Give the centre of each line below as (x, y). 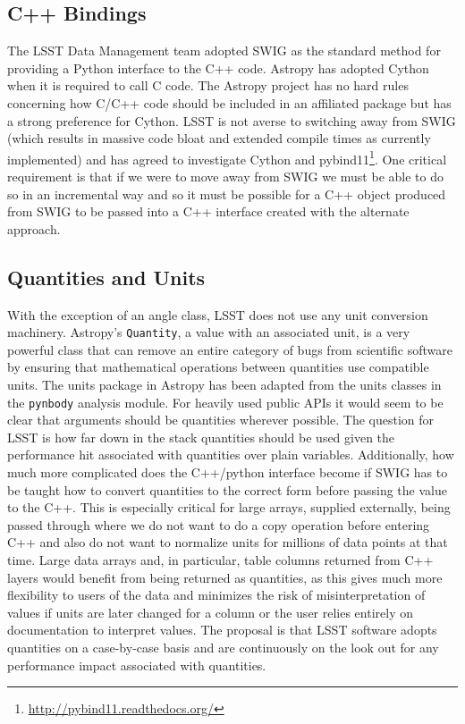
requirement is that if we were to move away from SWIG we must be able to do (225, 177)
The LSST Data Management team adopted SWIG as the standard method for (224, 51)
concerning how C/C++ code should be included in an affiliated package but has (229, 102)
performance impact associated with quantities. (137, 665)
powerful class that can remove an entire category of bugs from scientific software (230, 349)
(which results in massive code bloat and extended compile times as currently (219, 138)
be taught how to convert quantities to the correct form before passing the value (227, 489)
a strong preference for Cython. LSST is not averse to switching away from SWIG (232, 120)
